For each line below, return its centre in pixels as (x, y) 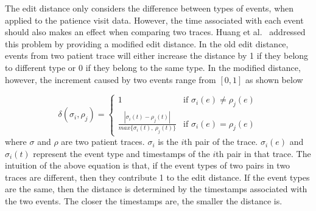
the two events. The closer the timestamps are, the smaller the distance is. (144, 201)
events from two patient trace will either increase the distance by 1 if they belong (157, 55)
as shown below (274, 79)
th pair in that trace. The (263, 153)
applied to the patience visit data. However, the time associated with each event (154, 20)
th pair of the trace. (221, 142)
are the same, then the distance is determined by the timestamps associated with (156, 189)
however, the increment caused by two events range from (111, 79)
